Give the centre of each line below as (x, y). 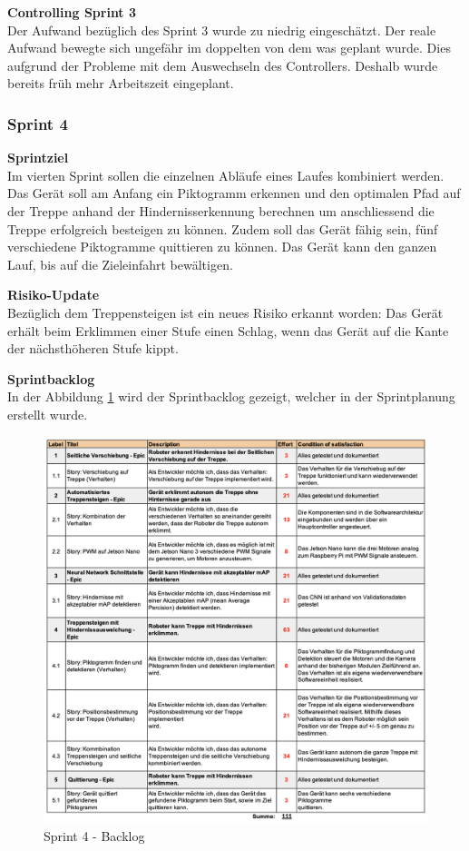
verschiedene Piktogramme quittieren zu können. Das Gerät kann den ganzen (222, 247)
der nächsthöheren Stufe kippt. (93, 348)
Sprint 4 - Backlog (94, 835)
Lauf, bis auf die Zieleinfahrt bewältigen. (120, 264)
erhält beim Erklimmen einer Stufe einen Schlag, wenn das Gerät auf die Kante (228, 330)
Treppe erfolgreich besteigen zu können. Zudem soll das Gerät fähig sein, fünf (223, 228)
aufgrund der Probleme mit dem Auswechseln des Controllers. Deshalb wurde (223, 65)
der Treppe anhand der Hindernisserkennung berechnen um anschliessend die (221, 210)
